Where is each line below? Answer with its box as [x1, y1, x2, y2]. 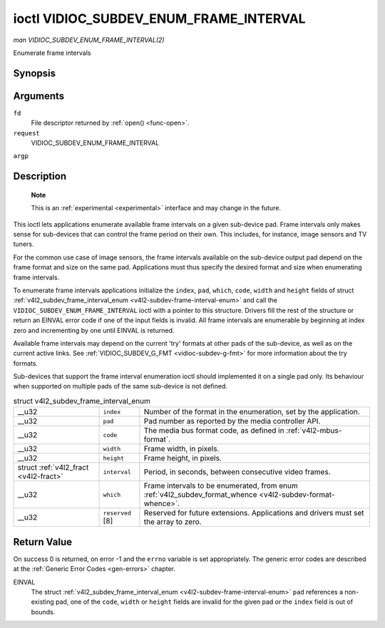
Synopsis [13, 67, 56, 79]
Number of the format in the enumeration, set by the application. [143, 407, 360, 417]
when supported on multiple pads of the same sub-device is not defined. [13, 382, 227, 391]
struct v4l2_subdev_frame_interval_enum [13, 396, 151, 406]
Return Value [13, 535, 73, 548]
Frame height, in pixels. [143, 453, 222, 463]
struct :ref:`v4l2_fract [17, 463, 89, 473]
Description [13, 170, 67, 182]
